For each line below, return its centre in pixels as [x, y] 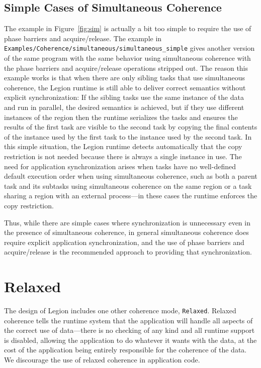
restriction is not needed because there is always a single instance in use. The [123, 156]
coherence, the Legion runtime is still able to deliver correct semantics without [125, 87]
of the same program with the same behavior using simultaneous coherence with [127, 58]
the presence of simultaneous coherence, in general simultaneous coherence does [126, 232]
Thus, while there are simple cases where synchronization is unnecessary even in [127, 222]
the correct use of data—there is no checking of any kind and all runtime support [129, 330]
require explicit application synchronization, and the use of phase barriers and [124, 242]
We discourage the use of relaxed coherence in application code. [102, 360]
